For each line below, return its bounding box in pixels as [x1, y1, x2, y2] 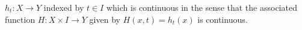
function [5, 13, 35, 25]
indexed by [43, 1, 84, 13]
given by [89, 13, 120, 25]
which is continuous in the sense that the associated [106, 1, 297, 13]
